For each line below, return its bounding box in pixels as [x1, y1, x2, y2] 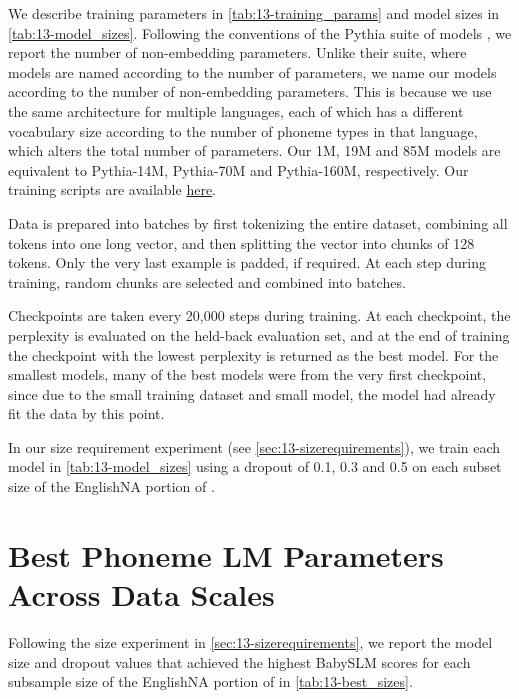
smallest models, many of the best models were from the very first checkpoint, [8, 364, 487, 385]
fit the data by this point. [8, 403, 165, 424]
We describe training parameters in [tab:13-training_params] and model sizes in [8, 3, 500, 23]
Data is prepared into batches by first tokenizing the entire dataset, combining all [8, 212, 508, 233]
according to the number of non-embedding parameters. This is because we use [8, 81, 492, 102]
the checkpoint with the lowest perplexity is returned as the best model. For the [8, 344, 499, 365]
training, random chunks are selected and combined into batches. [8, 271, 406, 292]
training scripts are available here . [8, 179, 217, 200]
